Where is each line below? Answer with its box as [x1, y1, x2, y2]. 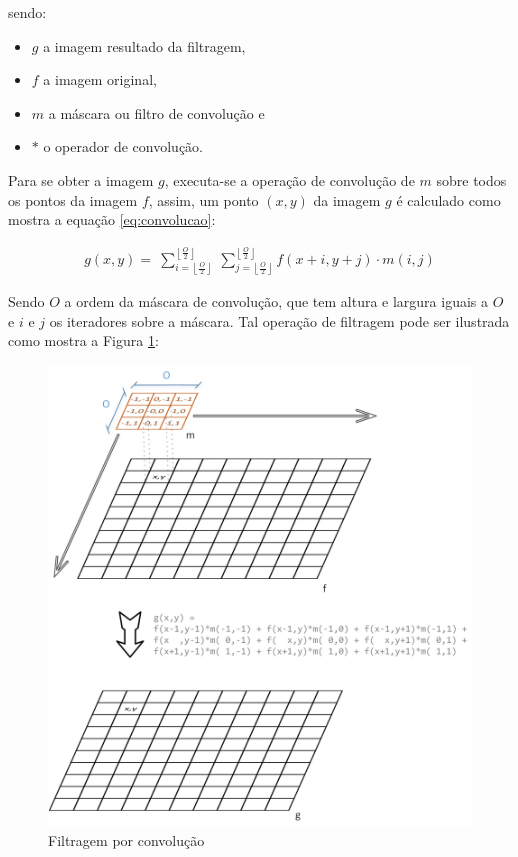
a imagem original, [43, 69, 157, 90]
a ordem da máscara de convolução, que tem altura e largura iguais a [64, 291, 489, 312]
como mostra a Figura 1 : [8, 330, 159, 351]
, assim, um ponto [148, 189, 259, 210]
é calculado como [396, 189, 501, 210]
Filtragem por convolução [48, 830, 205, 851]
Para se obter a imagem [8, 169, 154, 190]
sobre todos [436, 169, 507, 190]
